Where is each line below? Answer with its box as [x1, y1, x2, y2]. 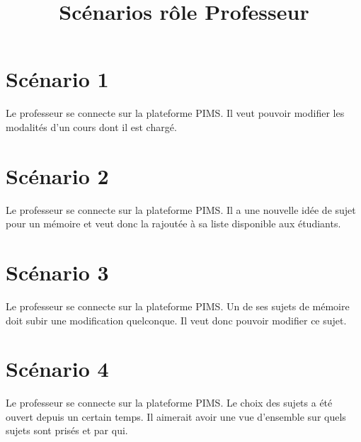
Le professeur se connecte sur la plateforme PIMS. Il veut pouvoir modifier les [6, 106, 345, 120]
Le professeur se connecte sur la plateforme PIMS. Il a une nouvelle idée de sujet [6, 202, 356, 217]
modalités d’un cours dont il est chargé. [6, 119, 177, 134]
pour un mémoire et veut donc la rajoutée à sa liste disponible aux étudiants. [6, 216, 341, 231]
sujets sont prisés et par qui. [6, 423, 128, 438]
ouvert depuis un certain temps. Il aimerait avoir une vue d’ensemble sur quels [6, 409, 346, 424]
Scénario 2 [6, 161, 109, 190]
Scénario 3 [6, 258, 109, 286]
